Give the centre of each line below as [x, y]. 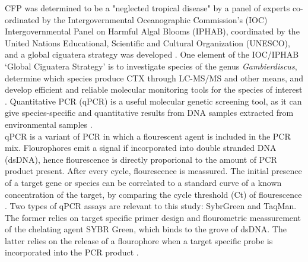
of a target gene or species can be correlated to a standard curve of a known [143, 182]
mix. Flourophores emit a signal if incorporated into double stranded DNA [141, 148]
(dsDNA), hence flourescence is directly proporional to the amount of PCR [141, 159]
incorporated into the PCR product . [72, 252]
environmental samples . [49, 124]
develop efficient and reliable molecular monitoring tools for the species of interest [154, 89]
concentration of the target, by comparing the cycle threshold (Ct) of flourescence [153, 194]
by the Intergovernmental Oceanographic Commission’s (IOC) [155, 19]
